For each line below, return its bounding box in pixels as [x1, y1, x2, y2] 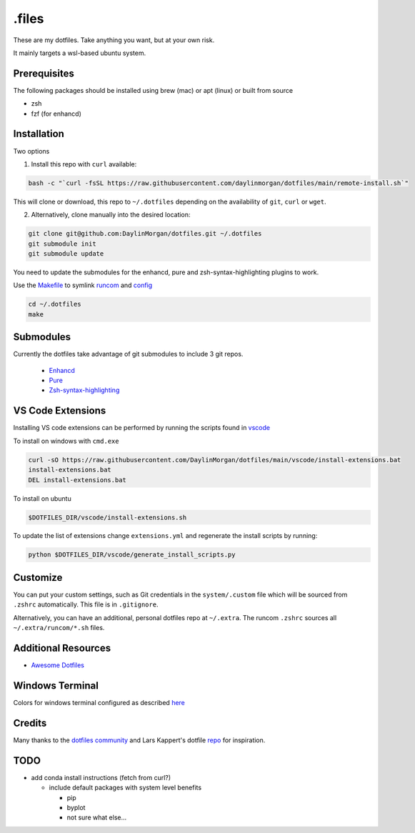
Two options [13, 146, 50, 155]
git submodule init [28, 239, 96, 248]
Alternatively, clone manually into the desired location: [31, 211, 191, 219]
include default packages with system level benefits [49, 783, 202, 792]
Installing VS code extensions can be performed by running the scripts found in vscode [13, 424, 271, 432]
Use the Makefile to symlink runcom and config [13, 281, 153, 289]
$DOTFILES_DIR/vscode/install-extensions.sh [28, 513, 187, 522]
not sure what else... [66, 813, 127, 822]
